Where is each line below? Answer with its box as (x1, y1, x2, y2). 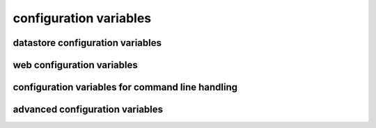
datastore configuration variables (13, 37, 162, 49)
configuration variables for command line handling (13, 81, 238, 93)
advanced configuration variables (13, 104, 164, 115)
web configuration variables (13, 59, 139, 71)
